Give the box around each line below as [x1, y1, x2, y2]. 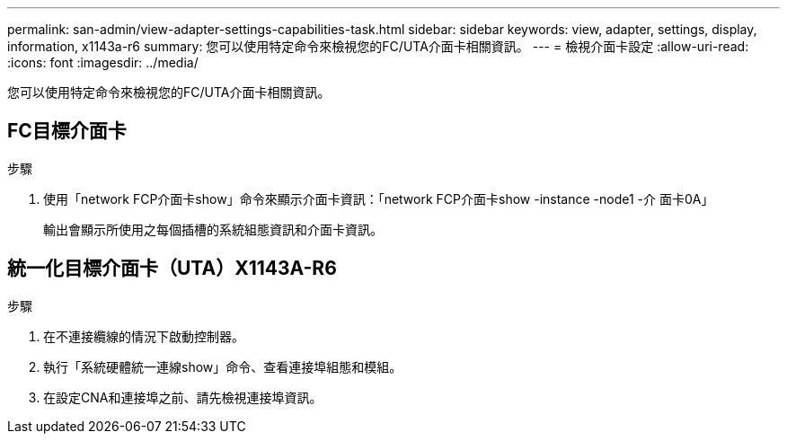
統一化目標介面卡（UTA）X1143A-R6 [7, 257, 337, 280]
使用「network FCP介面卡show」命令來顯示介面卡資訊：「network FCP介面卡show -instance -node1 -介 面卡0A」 [43, 190, 714, 207]
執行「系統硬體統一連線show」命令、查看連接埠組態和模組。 [43, 358, 402, 375]
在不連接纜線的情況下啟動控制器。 [43, 328, 244, 344]
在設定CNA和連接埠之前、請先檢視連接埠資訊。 [43, 389, 323, 405]
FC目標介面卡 [7, 119, 127, 143]
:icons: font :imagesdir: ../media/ [7, 55, 199, 70]
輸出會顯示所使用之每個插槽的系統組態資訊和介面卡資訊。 [43, 221, 383, 237]
